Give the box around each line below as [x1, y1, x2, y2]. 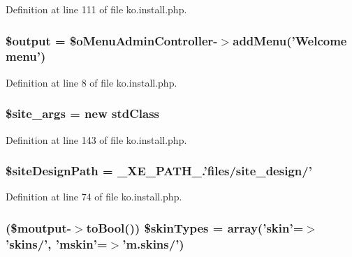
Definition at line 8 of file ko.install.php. [6, 75, 177, 89]
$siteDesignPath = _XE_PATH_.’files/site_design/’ [6, 162, 312, 179]
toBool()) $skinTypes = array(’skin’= [86, 219, 304, 236]
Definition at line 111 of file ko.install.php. [6, 2, 187, 16]
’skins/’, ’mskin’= [6, 235, 108, 252]
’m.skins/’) [122, 235, 184, 252]
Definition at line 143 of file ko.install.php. [6, 132, 187, 147]
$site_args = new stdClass [6, 105, 160, 122]
